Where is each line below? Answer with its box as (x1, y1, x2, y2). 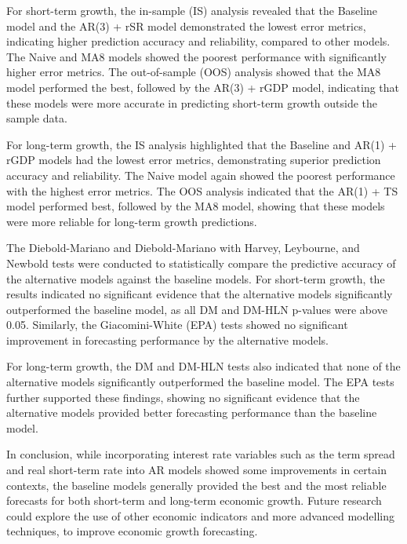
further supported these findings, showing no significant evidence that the (6, 389, 360, 405)
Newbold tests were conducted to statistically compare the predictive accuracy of (6, 254, 396, 271)
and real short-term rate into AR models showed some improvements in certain (6, 462, 387, 478)
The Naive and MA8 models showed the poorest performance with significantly (6, 48, 387, 64)
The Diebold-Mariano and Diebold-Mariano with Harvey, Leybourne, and (6, 239, 360, 256)
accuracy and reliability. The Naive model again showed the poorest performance (6, 166, 395, 183)
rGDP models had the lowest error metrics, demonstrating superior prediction (6, 152, 381, 168)
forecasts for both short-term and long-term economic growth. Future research (6, 492, 382, 509)
